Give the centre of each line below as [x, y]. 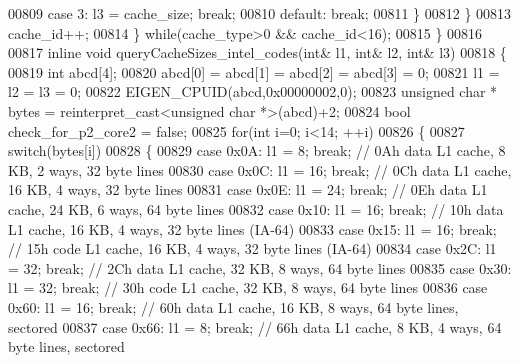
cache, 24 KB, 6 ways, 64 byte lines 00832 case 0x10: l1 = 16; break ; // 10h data [256, 208]
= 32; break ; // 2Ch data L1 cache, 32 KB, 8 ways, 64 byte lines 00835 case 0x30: [260, 267]
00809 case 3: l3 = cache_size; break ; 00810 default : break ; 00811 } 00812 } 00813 [260, 13]
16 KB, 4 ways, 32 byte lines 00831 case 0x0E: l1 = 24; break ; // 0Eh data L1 [248, 189]
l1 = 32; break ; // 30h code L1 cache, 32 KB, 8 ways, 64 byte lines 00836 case [248, 287]
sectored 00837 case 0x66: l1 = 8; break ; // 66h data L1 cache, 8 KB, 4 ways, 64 [255, 326]
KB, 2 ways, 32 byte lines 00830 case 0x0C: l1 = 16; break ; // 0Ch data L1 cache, [260, 169]
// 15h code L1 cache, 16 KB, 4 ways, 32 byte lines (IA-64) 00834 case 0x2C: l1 [252, 248]
